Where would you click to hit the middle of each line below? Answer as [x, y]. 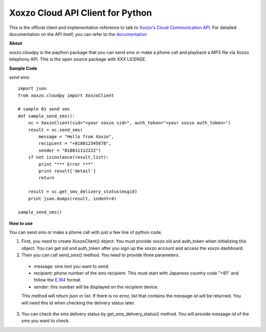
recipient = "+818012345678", [75, 143]
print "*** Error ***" [66, 164]
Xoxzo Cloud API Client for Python [81, 13]
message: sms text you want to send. [72, 266]
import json [32, 89]
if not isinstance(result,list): [68, 157]
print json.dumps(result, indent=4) [72, 198]
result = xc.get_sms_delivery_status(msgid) [83, 192]
